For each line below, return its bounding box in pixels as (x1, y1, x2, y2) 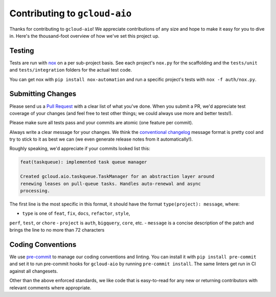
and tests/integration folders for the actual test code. (9, 67, 132, 73)
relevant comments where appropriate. (9, 284, 91, 291)
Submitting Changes (9, 89, 77, 98)
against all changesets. (9, 268, 58, 274)
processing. (20, 188, 51, 194)
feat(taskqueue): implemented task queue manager (20, 159, 147, 165)
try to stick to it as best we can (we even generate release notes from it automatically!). (9, 136, 193, 143)
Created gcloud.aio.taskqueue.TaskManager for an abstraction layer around (20, 174, 215, 179)
